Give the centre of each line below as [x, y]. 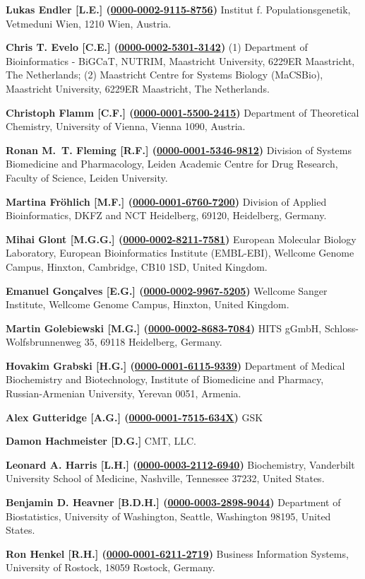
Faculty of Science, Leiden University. [87, 177]
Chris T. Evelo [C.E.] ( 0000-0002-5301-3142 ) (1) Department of [157, 47]
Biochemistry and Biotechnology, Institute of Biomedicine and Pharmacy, [165, 379]
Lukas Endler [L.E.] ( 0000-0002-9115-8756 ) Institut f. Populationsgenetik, [178, 9]
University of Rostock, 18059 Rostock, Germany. [110, 567]
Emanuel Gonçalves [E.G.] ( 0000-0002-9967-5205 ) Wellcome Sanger [167, 290]
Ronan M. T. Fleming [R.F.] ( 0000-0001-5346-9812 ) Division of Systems [179, 150]
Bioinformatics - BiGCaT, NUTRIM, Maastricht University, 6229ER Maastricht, [180, 60]
